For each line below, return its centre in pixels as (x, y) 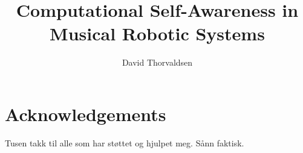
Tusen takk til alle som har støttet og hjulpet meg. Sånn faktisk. (125, 142)
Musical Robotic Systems (157, 33)
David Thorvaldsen (157, 62)
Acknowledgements (86, 114)
